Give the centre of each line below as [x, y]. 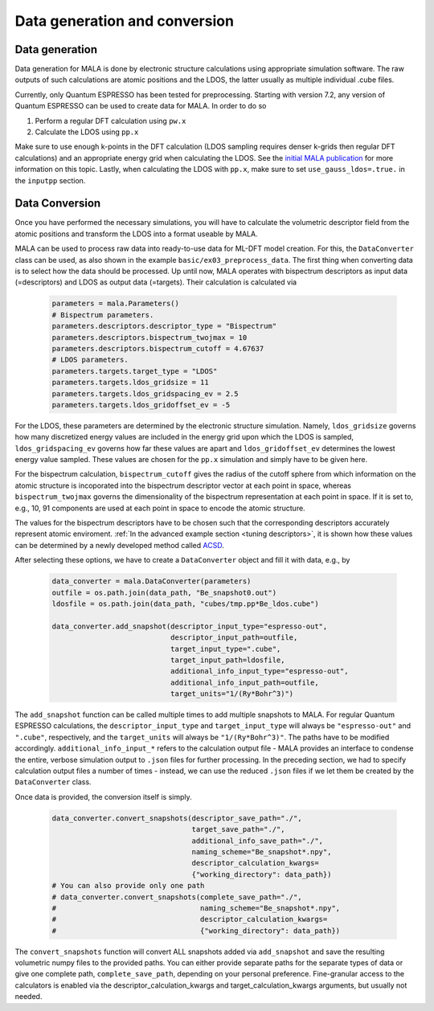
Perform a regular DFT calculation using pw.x [111, 121]
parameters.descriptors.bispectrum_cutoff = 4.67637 [158, 348]
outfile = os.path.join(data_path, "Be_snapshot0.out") [164, 592]
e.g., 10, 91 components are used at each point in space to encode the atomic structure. [160, 508]
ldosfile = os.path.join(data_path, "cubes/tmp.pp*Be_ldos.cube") [185, 604]
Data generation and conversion [125, 21]
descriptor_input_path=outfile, [234, 638]
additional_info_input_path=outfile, [244, 682]
